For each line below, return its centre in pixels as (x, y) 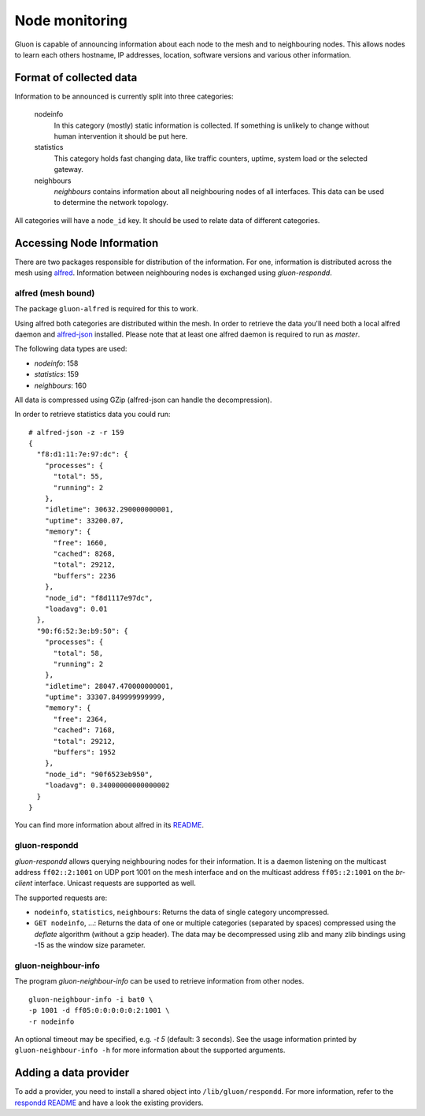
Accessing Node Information (87, 243)
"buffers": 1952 (85, 752)
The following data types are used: (71, 349)
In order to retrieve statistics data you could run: (92, 415)
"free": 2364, (80, 719)
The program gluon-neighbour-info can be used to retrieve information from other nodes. (159, 981)
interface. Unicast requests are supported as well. (115, 883)
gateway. (69, 169)
